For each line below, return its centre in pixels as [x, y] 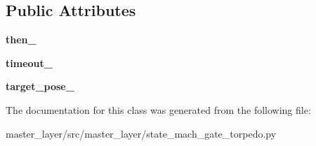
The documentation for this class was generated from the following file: [158, 109]
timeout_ [29, 63]
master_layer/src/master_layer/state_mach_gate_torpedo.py [141, 133]
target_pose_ [40, 86]
